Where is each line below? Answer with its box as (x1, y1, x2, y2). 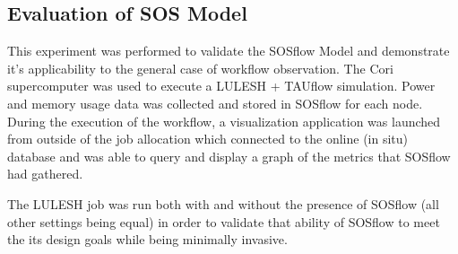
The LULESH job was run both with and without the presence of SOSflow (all (7, 194, 439, 213)
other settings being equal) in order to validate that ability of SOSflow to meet (7, 212, 440, 231)
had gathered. (7, 164, 83, 183)
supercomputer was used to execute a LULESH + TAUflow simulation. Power (7, 76, 436, 95)
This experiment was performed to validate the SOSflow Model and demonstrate (7, 41, 450, 60)
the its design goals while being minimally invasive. (7, 230, 288, 249)
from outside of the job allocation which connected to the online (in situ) (7, 129, 409, 148)
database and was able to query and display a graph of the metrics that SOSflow (7, 146, 451, 165)
